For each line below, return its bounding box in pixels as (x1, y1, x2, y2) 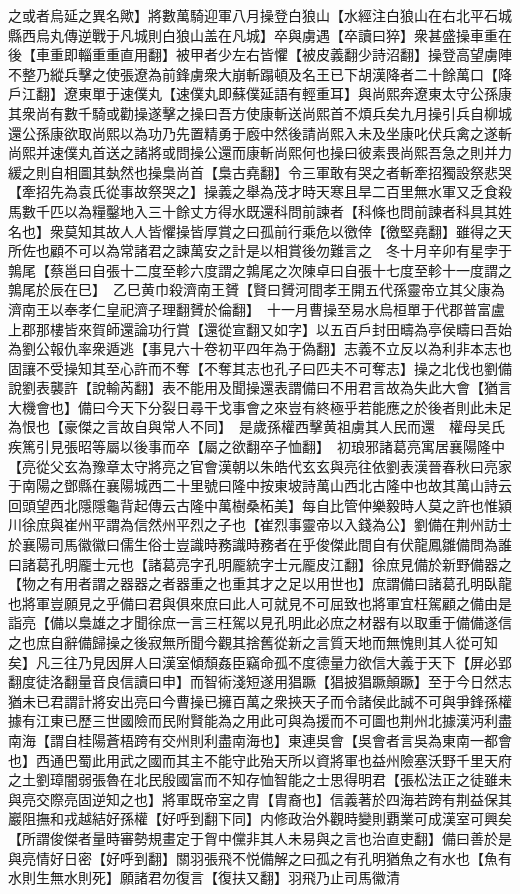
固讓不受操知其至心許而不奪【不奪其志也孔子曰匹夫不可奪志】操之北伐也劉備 (8, 357, 512, 378)
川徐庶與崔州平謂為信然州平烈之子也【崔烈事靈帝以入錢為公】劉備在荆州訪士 (8, 514, 512, 535)
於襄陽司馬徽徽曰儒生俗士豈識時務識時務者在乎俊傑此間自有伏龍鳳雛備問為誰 (8, 534, 512, 555)
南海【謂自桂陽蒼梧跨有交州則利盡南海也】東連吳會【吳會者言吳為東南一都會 (8, 729, 512, 750)
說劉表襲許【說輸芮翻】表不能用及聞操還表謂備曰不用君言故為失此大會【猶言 (8, 377, 512, 398)
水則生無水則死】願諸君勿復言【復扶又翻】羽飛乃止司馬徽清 (8, 867, 400, 888)
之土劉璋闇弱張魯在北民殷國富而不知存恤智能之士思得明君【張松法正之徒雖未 (8, 769, 512, 790)
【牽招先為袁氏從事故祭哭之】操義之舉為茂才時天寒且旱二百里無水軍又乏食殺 (8, 181, 512, 202)
